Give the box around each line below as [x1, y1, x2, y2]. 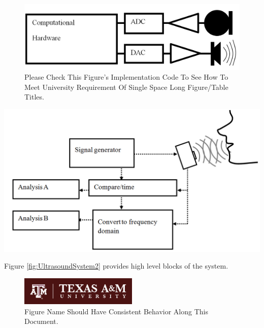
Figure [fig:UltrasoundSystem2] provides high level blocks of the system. [4, 260, 228, 271]
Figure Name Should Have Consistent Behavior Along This [24, 306, 208, 316]
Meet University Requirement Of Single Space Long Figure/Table [24, 81, 228, 92]
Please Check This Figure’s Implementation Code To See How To [24, 72, 228, 82]
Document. [24, 316, 58, 326]
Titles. [24, 91, 44, 102]
